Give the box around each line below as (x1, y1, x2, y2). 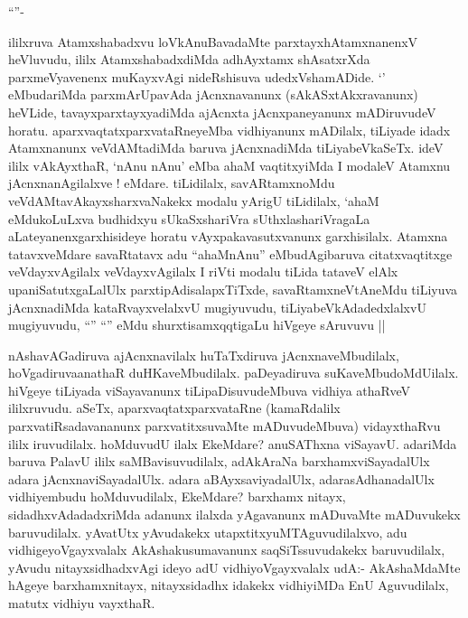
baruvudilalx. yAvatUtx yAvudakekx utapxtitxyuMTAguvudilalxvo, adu (8, 522, 407, 541)
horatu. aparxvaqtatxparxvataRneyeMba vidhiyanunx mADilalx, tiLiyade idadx (8, 120, 451, 139)
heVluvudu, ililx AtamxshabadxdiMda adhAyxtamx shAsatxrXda (8, 50, 370, 69)
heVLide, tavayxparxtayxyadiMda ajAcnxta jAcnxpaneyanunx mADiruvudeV (8, 102, 436, 121)
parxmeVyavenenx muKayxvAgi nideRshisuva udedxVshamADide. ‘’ (8, 67, 386, 86)
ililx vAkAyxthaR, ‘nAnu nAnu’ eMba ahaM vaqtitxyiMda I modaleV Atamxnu (8, 155, 451, 174)
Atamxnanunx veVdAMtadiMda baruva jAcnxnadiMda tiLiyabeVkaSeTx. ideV (8, 138, 444, 157)
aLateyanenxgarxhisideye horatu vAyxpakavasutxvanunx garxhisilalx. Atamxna (8, 227, 448, 246)
